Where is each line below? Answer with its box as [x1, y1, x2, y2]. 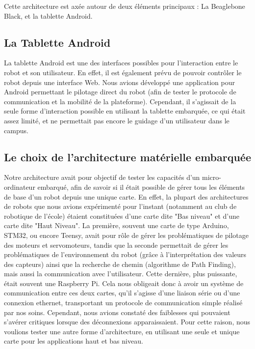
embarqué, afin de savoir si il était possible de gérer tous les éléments [37, 181, 245, 192]
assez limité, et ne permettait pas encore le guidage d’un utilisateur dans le [4, 115, 229, 125]
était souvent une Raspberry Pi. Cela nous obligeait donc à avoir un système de [4, 278, 244, 288]
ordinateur [4, 181, 35, 192]
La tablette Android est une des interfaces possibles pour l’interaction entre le [4, 58, 238, 68]
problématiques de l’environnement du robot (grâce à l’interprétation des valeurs [4, 249, 247, 260]
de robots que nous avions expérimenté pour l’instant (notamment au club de [4, 201, 237, 211]
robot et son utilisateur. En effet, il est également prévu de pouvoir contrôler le [4, 67, 242, 77]
